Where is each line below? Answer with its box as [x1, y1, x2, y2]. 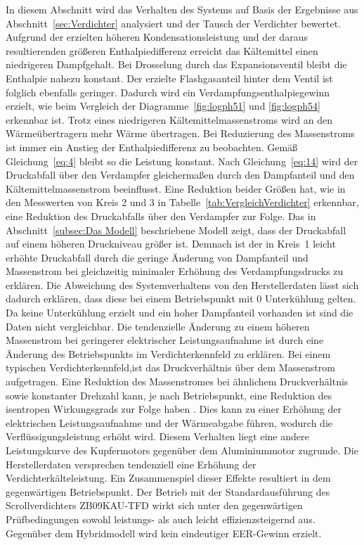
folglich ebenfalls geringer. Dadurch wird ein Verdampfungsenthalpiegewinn [6, 84, 330, 99]
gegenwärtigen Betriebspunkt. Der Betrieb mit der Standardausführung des [6, 484, 330, 499]
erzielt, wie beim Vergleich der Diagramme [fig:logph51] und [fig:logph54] [6, 98, 321, 113]
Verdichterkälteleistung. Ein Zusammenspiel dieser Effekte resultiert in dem [6, 470, 331, 485]
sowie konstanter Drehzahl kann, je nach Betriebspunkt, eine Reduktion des [6, 387, 332, 402]
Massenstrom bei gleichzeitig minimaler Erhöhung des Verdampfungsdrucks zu [6, 264, 344, 278]
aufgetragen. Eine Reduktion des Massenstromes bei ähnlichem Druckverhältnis [6, 374, 349, 389]
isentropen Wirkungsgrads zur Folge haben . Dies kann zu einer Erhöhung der [6, 402, 342, 416]
